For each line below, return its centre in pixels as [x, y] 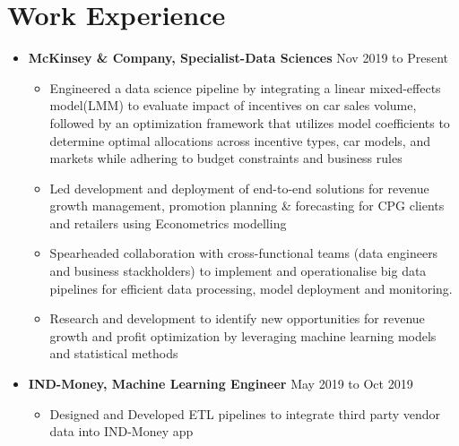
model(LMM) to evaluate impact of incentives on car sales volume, [233, 105]
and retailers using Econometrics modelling [168, 223]
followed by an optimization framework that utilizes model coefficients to [250, 122]
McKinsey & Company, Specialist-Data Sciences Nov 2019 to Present [238, 58]
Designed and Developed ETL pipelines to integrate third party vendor [245, 413]
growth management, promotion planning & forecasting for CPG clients [247, 206]
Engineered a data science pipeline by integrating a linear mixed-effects [245, 87]
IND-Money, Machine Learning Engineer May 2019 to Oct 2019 [221, 384]
